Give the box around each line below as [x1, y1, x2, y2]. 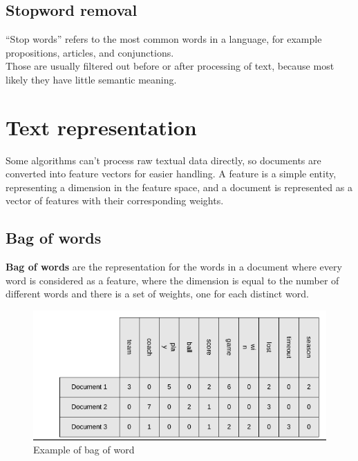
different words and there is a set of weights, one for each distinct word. [6, 286, 309, 301]
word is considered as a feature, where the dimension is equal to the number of [6, 273, 339, 287]
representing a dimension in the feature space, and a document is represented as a [6, 179, 352, 194]
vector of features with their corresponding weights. [6, 193, 224, 208]
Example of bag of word [33, 442, 135, 457]
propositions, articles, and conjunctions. [6, 45, 174, 59]
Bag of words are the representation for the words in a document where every [6, 259, 342, 274]
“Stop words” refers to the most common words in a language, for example [6, 32, 322, 46]
